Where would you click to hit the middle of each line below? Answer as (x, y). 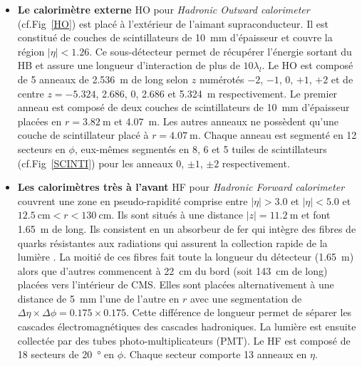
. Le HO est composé (307, 65)
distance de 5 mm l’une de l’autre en (98, 298)
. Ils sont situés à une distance (177, 215)
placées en (40, 121)
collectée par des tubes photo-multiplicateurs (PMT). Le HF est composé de (184, 340)
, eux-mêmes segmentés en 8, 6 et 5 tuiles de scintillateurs (201, 148)
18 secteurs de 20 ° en (66, 354)
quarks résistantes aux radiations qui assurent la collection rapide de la (172, 242)
